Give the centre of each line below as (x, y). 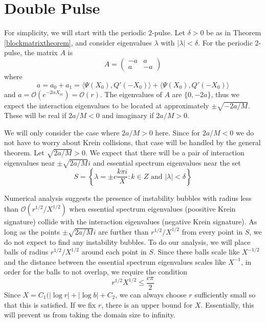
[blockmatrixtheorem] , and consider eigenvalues (78, 42)
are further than (123, 231)
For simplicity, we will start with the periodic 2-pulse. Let (95, 32)
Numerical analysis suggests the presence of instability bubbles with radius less (128, 198)
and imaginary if (128, 115)
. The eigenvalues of (131, 94)
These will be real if (35, 115)
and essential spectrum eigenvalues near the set (167, 162)
